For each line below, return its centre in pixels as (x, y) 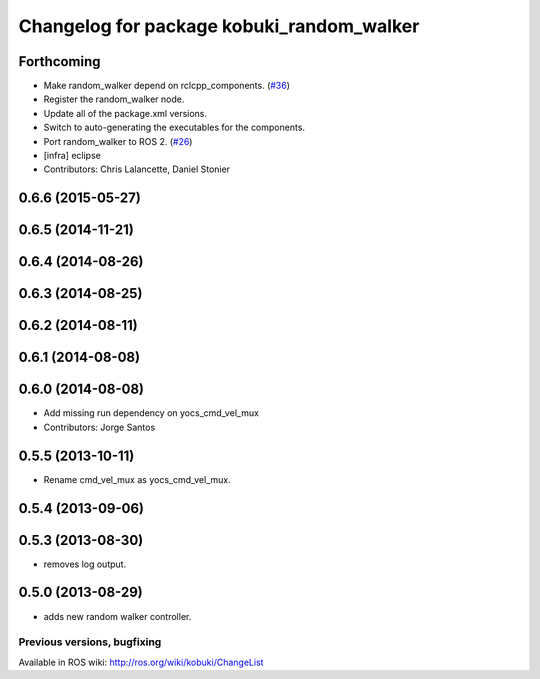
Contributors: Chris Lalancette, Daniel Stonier (136, 169)
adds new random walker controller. (117, 616)
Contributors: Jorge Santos (99, 427)
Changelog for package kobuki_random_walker (219, 26)
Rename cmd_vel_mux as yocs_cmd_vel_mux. (137, 479)
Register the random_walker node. (114, 99)
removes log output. (85, 564)
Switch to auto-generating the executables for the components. (174, 127)
